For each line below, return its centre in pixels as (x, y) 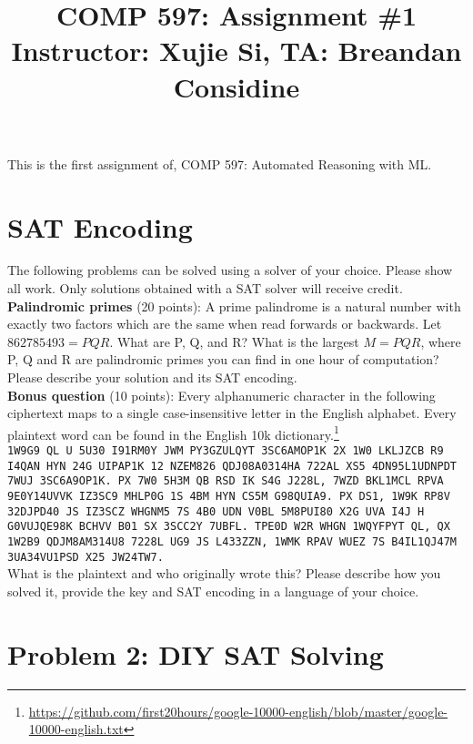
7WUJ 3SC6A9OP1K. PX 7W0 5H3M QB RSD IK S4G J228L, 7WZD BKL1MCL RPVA (226, 481)
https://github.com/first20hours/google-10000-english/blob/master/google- (238, 711)
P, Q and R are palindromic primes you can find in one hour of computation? (223, 359)
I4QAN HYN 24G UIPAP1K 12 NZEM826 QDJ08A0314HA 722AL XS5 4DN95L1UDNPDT (232, 466)
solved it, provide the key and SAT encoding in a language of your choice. (213, 591)
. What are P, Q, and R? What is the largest (234, 341)
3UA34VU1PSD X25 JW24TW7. (86, 557)
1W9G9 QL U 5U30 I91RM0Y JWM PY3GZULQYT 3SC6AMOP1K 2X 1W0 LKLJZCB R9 (226, 451)
